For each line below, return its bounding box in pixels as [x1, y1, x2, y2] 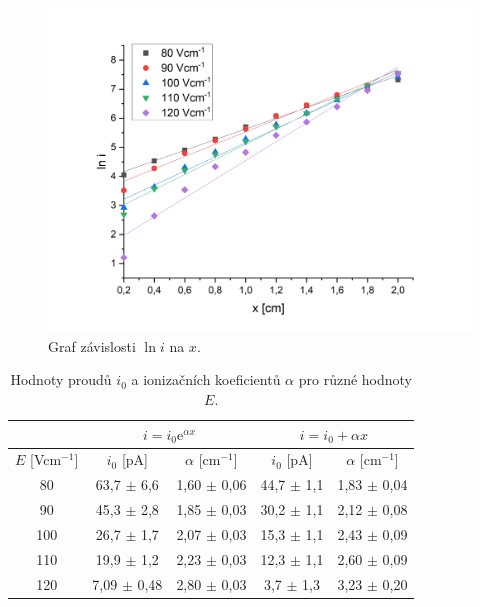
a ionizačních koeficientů [131, 369, 281, 390]
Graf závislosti [48, 335, 136, 356]
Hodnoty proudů [10, 369, 112, 390]
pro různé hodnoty [298, 369, 413, 390]
